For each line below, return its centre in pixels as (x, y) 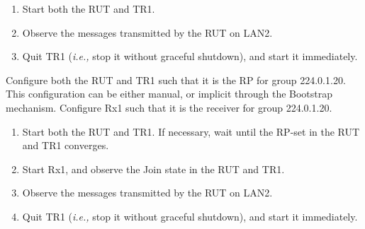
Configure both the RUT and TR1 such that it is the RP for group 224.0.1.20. (176, 80)
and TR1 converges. (66, 145)
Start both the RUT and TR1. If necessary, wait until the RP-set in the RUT (191, 131)
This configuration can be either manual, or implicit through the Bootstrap (169, 94)
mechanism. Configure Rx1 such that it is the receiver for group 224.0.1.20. (169, 107)
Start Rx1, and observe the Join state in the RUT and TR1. (153, 169)
